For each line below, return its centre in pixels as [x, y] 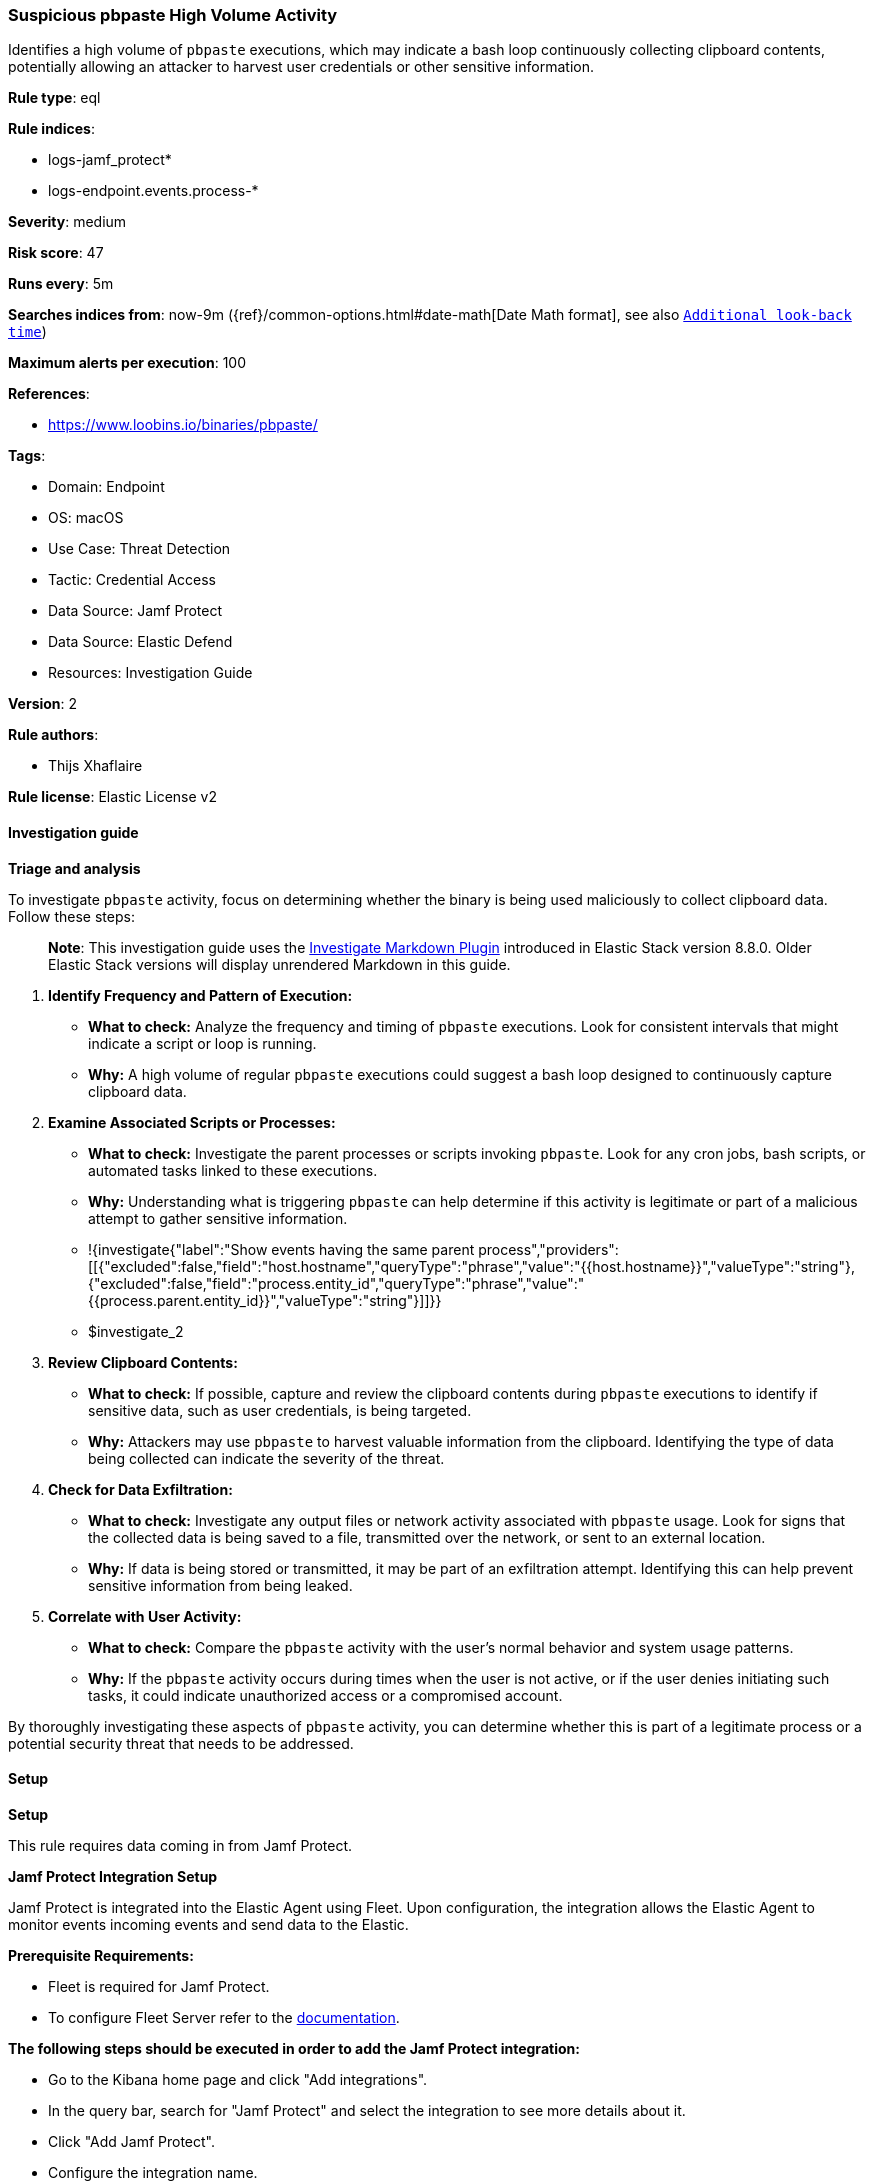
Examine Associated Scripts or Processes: [192, 1122]
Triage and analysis [74, 868]
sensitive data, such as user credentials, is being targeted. [280, 1410]
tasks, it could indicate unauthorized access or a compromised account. [325, 1695]
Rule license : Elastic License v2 [112, 797]
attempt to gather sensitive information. [218, 1218]
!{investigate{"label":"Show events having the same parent [281, 1249]
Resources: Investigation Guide [150, 673]
